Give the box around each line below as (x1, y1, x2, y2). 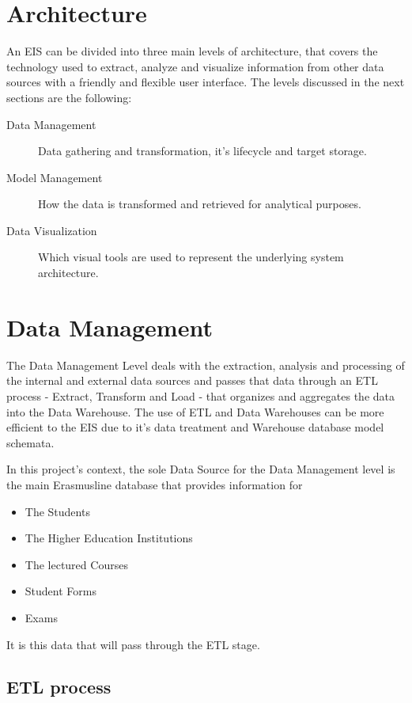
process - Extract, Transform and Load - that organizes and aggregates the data (6, 387, 395, 404)
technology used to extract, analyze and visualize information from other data (6, 58, 384, 74)
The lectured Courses (25, 556, 128, 572)
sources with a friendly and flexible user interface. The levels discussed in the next (6, 74, 405, 90)
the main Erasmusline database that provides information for (6, 476, 303, 492)
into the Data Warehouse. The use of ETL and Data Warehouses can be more (6, 403, 384, 420)
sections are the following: (6, 89, 132, 105)
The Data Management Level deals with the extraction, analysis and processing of (6, 356, 405, 373)
